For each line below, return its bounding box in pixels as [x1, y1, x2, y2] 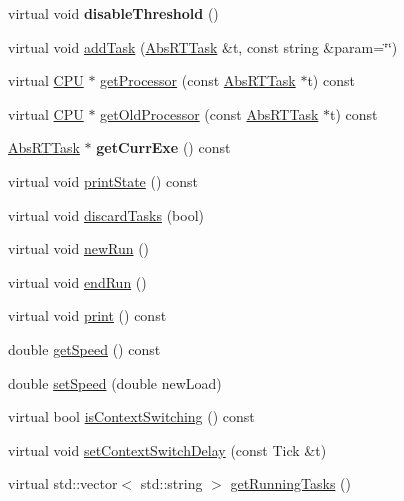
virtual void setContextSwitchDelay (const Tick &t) [8, 439, 327, 460]
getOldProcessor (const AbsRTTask [100, 103, 319, 124]
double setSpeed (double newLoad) [8, 372, 222, 393]
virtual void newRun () [8, 238, 150, 259]
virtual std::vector [8, 473, 118, 494]
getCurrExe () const [96, 137, 231, 158]
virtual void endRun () [8, 271, 147, 292]
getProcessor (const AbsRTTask [100, 70, 296, 91]
